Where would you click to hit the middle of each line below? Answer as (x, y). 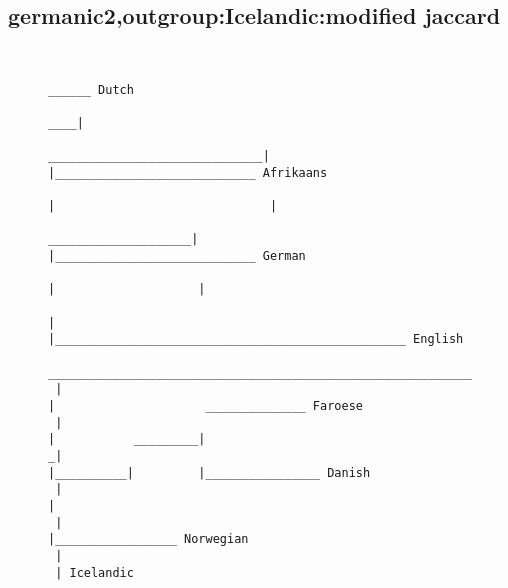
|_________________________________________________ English (256, 339)
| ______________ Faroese (205, 405)
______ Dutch (91, 89)
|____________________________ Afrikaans (188, 172)
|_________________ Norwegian (148, 539)
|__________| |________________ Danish (209, 472)
